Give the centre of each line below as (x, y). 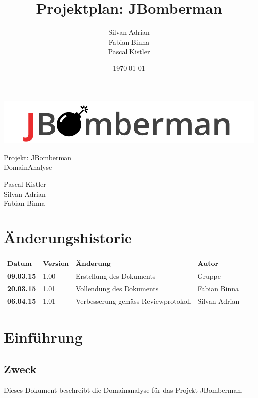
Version (56, 263)
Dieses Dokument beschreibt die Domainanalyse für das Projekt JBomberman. (124, 389)
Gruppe (209, 276)
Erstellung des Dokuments (116, 276)
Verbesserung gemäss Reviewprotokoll (133, 300)
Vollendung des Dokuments (117, 289)
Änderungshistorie (68, 237)
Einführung (43, 337)
